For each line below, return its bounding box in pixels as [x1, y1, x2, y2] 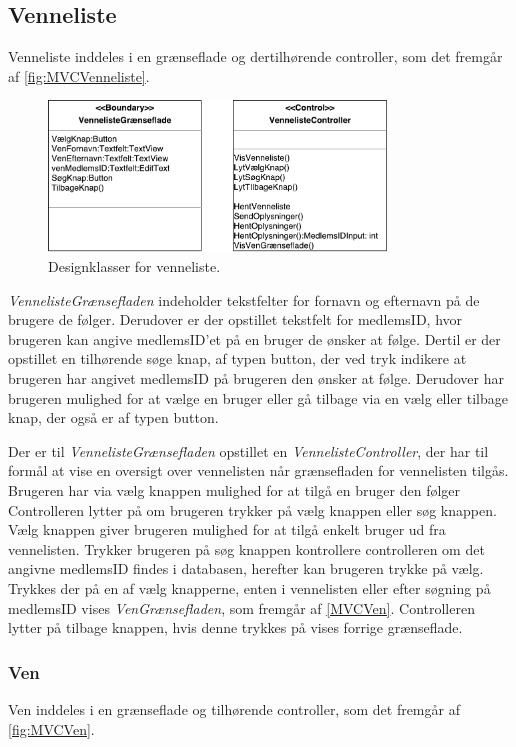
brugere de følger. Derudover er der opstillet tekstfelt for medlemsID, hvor [8, 309, 463, 330]
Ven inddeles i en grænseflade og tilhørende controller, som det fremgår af [8, 698, 460, 719]
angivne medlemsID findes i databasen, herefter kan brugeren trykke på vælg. [8, 558, 484, 579]
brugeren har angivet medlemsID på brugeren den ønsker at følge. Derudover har [8, 368, 504, 388]
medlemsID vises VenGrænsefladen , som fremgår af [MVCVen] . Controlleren [8, 597, 475, 618]
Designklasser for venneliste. [48, 256, 221, 277]
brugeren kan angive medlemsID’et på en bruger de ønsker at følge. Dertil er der [8, 328, 501, 349]
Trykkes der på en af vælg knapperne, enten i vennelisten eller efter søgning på [8, 577, 491, 598]
